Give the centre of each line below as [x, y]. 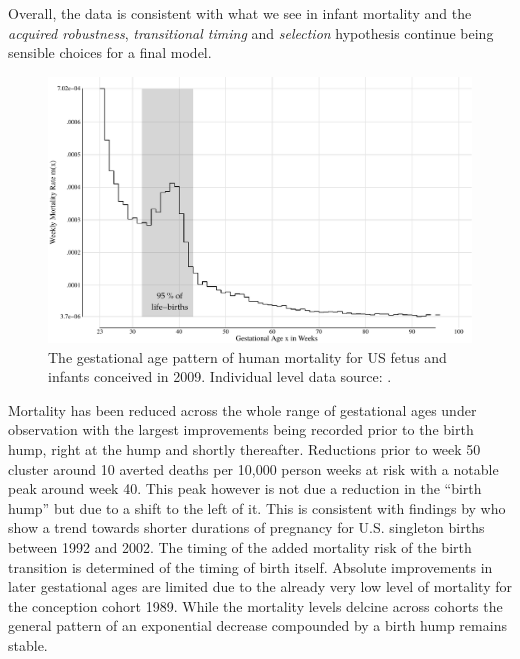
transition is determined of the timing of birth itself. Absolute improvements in [250, 566]
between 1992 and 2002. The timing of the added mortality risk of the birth [240, 546]
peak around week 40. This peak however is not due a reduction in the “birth [245, 488]
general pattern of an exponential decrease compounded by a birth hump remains [257, 625]
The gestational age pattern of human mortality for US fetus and [247, 356]
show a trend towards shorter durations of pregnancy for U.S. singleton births [246, 527]
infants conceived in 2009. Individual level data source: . [220, 376]
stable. [28, 644]
